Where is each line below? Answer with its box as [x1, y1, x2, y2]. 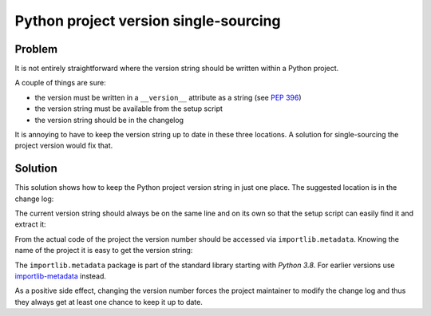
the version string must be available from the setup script [34, 104, 223, 113]
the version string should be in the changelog [34, 115, 184, 124]
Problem [14, 42, 58, 56]
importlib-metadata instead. [14, 271, 107, 281]
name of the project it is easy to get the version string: [14, 246, 193, 255]
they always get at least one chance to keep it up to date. [14, 297, 204, 306]
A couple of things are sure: [14, 78, 107, 88]
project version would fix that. [14, 140, 113, 151]
